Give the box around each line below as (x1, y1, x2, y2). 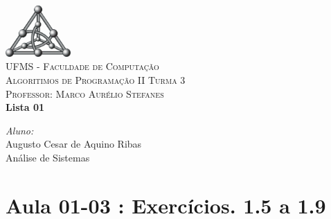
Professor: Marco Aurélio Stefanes (6, 86, 164, 100)
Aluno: (6, 123, 34, 137)
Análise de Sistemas (6, 150, 90, 164)
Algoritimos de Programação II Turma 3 (6, 72, 186, 87)
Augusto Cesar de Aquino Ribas (6, 137, 142, 151)
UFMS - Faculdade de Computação (6, 59, 159, 73)
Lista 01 (6, 100, 45, 114)
